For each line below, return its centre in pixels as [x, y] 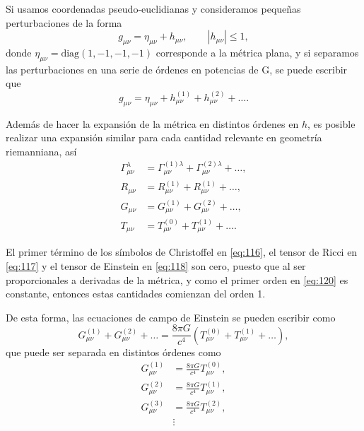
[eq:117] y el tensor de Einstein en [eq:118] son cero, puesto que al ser [156, 265]
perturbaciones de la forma [64, 22]
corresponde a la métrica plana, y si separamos [257, 52]
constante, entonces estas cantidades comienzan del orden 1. [136, 294]
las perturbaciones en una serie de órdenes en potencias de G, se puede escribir [177, 69]
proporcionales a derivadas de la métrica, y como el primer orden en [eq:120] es [177, 279]
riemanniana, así [41, 151]
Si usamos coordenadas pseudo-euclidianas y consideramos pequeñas [153, 8]
